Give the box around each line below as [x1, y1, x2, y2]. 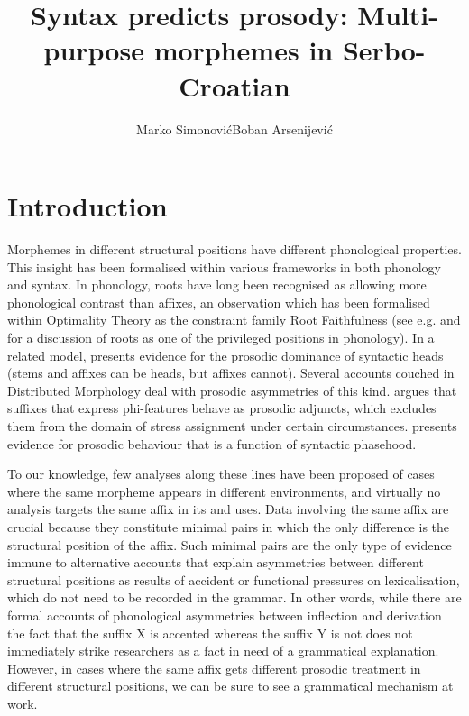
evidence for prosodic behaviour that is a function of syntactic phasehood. [7, 434, 417, 453]
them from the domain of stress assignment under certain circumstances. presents [7, 416, 457, 435]
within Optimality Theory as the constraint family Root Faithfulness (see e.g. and [7, 310, 461, 329]
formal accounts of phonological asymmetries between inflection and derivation [7, 605, 442, 624]
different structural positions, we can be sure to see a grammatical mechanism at [7, 676, 454, 695]
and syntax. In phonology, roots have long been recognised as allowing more [7, 275, 427, 294]
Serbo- [342, 32, 426, 69]
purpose [43, 32, 144, 69]
